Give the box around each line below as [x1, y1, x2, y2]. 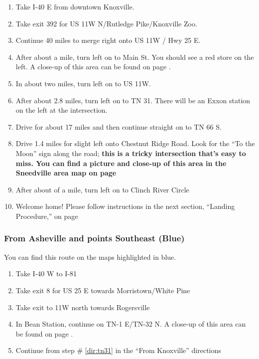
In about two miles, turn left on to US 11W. [15, 78, 151, 88]
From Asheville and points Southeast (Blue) [4, 232, 185, 244]
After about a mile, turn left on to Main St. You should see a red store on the [15, 51, 254, 62]
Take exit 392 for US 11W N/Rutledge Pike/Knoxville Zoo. [15, 18, 197, 28]
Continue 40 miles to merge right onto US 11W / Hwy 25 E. [15, 35, 201, 45]
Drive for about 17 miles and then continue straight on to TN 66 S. [15, 121, 222, 132]
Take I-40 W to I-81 [15, 268, 77, 279]
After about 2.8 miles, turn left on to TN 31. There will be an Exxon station [15, 95, 251, 105]
